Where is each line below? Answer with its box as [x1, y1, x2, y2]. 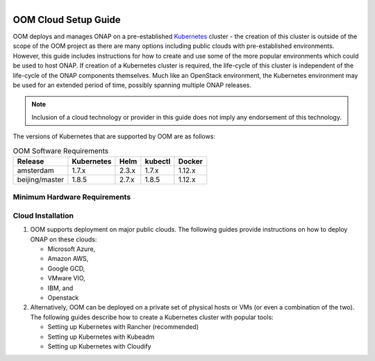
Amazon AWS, [47, 255, 89, 263]
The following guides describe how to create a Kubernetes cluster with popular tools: [30, 313, 274, 321]
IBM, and [47, 284, 74, 292]
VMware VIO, [47, 274, 86, 282]
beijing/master [17, 175, 65, 184]
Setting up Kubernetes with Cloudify [47, 342, 152, 351]
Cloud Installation [12, 211, 74, 220]
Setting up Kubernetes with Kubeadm [47, 332, 155, 341]
